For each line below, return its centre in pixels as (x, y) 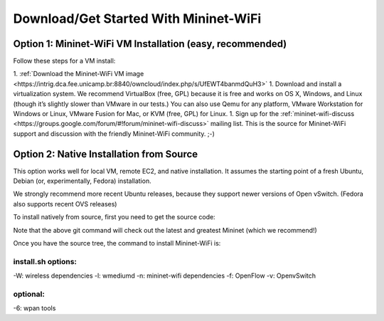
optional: (29, 294)
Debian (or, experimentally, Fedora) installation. (82, 181)
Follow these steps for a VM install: (64, 61)
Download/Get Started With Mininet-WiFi (137, 19)
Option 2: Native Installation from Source (106, 154)
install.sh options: (45, 261)
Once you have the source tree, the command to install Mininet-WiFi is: (117, 243)
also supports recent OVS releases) (65, 204)
